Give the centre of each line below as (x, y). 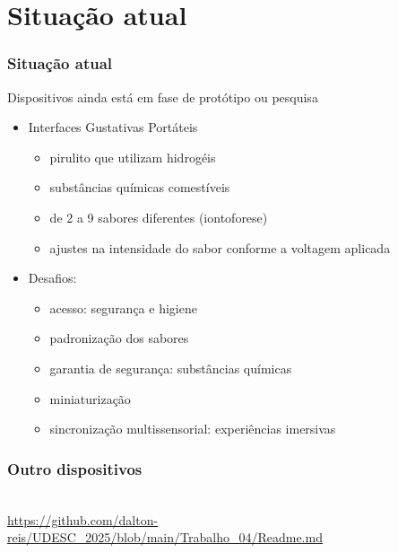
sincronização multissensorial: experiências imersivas (193, 429)
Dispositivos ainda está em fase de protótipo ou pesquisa (163, 97)
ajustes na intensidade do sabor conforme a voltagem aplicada (220, 247)
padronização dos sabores (119, 338)
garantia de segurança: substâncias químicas (171, 368)
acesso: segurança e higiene (123, 307)
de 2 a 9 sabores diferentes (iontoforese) (159, 217)
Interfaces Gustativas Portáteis (113, 127)
